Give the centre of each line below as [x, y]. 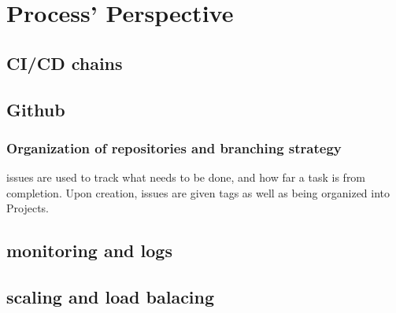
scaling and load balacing [111, 297]
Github [36, 109]
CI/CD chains [65, 63]
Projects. [28, 208]
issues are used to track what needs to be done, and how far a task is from [186, 177]
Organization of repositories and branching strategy [174, 147]
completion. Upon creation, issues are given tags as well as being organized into [198, 192]
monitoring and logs [89, 250]
